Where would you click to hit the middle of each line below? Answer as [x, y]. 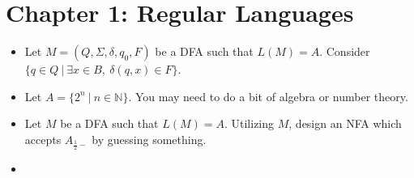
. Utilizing [249, 123]
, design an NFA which [345, 123]
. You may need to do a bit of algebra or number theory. [268, 96]
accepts [43, 139]
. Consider [345, 51]
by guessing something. [149, 139]
